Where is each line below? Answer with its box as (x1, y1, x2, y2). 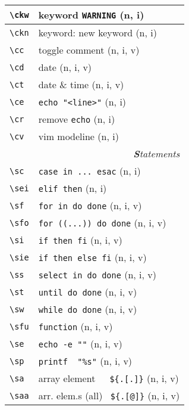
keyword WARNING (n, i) (38, 8, 144, 21)
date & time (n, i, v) (38, 77, 124, 91)
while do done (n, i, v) (38, 302, 137, 316)
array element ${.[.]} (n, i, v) (38, 371, 179, 385)
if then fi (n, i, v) (38, 233, 122, 247)
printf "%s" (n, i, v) (38, 354, 133, 368)
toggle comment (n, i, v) (38, 43, 140, 57)
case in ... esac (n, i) (38, 164, 141, 178)
